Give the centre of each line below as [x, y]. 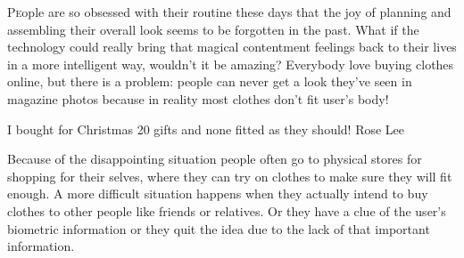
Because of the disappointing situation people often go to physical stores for [215, 159]
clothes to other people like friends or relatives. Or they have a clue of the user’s [227, 210]
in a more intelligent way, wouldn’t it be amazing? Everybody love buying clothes [231, 64]
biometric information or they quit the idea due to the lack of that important [219, 228]
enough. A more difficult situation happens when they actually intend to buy [218, 193]
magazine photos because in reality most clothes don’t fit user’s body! [198, 98]
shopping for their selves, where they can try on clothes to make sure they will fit [230, 176]
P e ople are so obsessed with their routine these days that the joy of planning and [229, 12]
